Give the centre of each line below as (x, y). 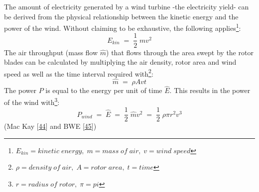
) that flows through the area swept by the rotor (180, 52)
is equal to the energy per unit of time (104, 90)
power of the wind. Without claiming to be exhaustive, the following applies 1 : (123, 27)
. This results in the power (210, 90)
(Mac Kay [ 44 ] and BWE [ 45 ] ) (50, 126)
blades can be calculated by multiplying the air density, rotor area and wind (120, 62)
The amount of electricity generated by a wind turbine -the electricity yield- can (127, 6)
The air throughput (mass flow (51, 52)
